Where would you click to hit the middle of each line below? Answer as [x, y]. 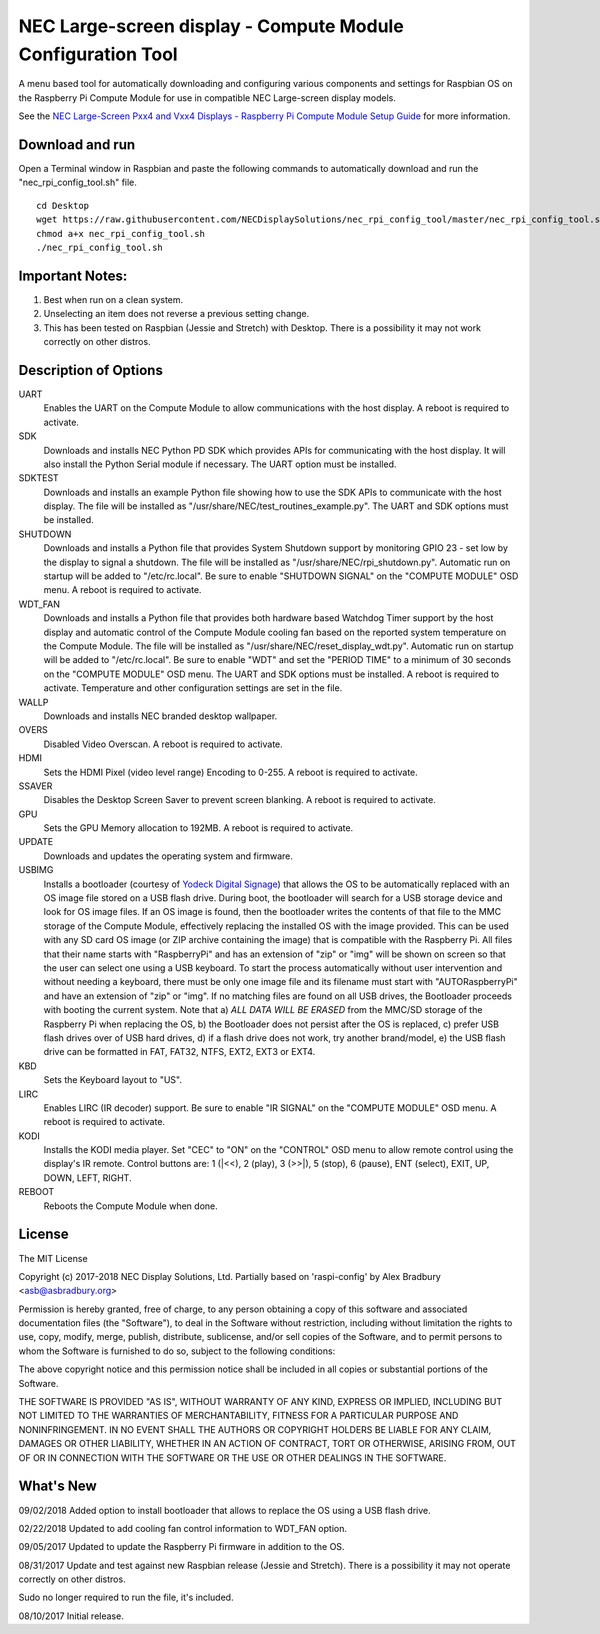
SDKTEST [38, 478]
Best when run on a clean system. [113, 299]
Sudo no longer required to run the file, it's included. [126, 1597]
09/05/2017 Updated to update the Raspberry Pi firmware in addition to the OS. [181, 1547]
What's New [57, 1486]
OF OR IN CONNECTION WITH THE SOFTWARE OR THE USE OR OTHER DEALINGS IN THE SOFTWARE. [232, 1457]
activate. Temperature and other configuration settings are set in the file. [193, 688]
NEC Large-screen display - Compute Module [211, 26]
